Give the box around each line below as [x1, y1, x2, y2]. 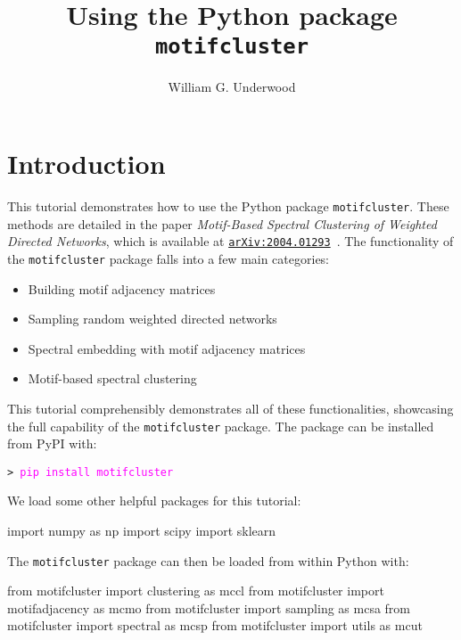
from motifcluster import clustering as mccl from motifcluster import [7, 581, 384, 600]
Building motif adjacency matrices [28, 279, 216, 298]
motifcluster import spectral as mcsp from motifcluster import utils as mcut [7, 616, 423, 635]
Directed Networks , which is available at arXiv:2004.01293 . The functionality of [7, 232, 454, 250]
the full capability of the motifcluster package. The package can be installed [7, 416, 434, 435]
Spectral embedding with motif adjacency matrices [28, 339, 306, 357]
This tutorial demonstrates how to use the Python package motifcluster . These [7, 196, 449, 215]
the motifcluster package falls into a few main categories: [7, 249, 330, 267]
